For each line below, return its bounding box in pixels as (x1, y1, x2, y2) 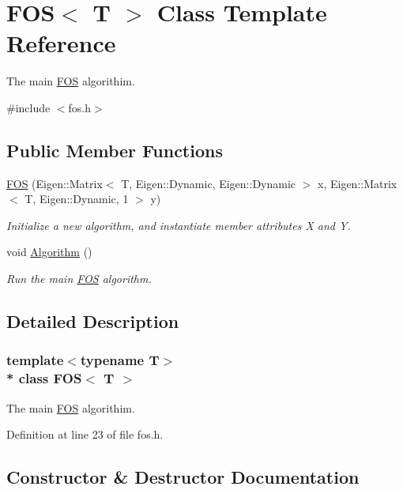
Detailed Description (6, 309, 179, 334)
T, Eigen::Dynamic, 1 (24, 190, 129, 207)
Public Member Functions (6, 138, 223, 162)
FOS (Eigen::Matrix (6, 175, 103, 191)
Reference (6, 27, 116, 59)
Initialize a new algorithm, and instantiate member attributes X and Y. (6, 217, 351, 233)
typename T (80, 350, 160, 370)
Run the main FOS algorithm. (6, 270, 152, 287)
